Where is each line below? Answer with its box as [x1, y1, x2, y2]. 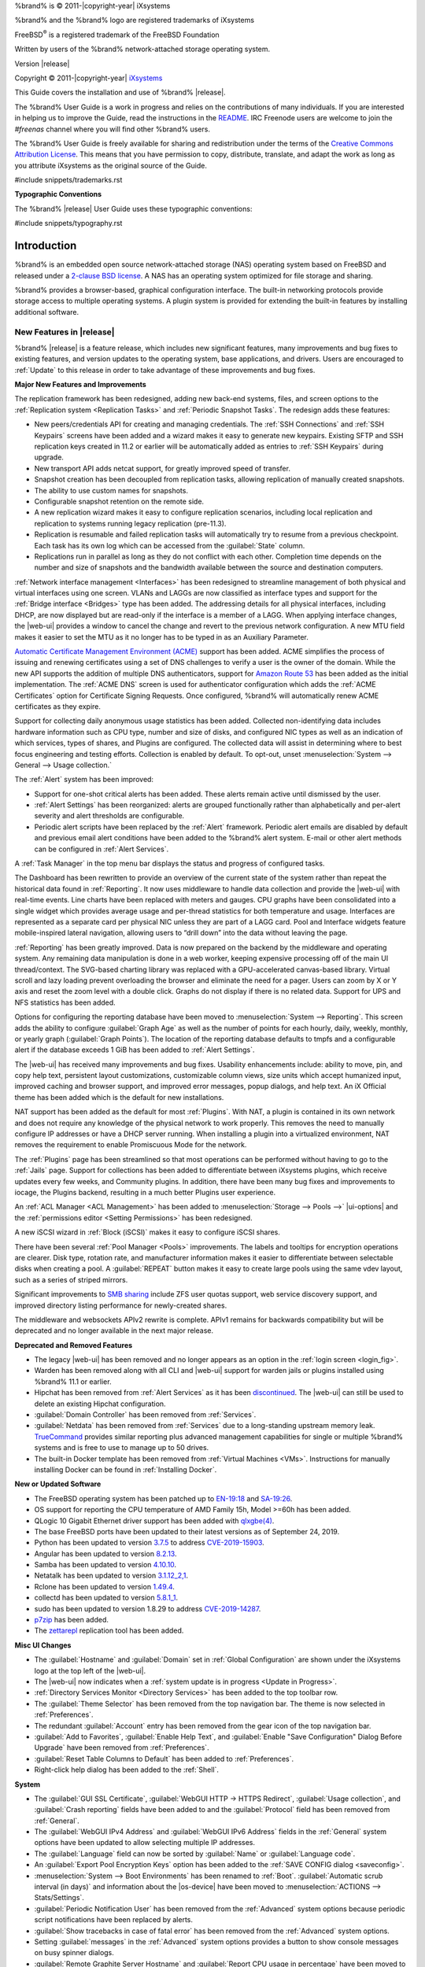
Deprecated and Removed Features [14, 1340, 133, 1349]
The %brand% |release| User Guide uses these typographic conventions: [14, 204, 253, 213]
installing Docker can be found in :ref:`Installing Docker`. [34, 1464, 217, 1474]
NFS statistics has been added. [14, 998, 116, 1007]
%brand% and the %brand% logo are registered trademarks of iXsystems [14, 16, 255, 25]
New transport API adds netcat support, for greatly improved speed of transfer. [34, 463, 291, 473]
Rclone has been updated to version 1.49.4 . [34, 1581, 175, 1591]
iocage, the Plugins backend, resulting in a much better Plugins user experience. [14, 1187, 275, 1197]
